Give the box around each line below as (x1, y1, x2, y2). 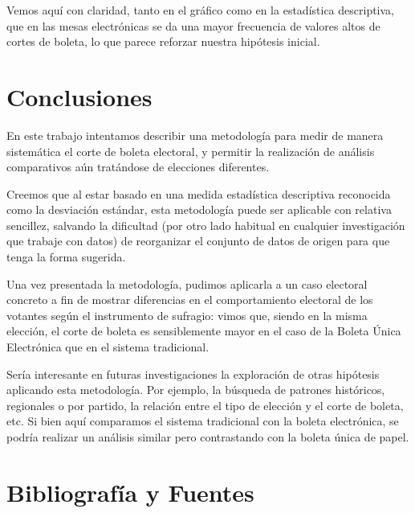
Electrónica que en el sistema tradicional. (6, 339, 210, 355)
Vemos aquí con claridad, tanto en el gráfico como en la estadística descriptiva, (6, 2, 394, 18)
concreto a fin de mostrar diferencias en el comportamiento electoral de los (6, 291, 373, 308)
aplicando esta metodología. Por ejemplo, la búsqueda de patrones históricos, (6, 381, 385, 398)
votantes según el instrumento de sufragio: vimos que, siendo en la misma (6, 306, 368, 323)
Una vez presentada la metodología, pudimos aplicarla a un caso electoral (6, 275, 368, 292)
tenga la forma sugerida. (6, 248, 126, 265)
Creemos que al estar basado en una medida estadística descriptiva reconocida (6, 185, 391, 202)
